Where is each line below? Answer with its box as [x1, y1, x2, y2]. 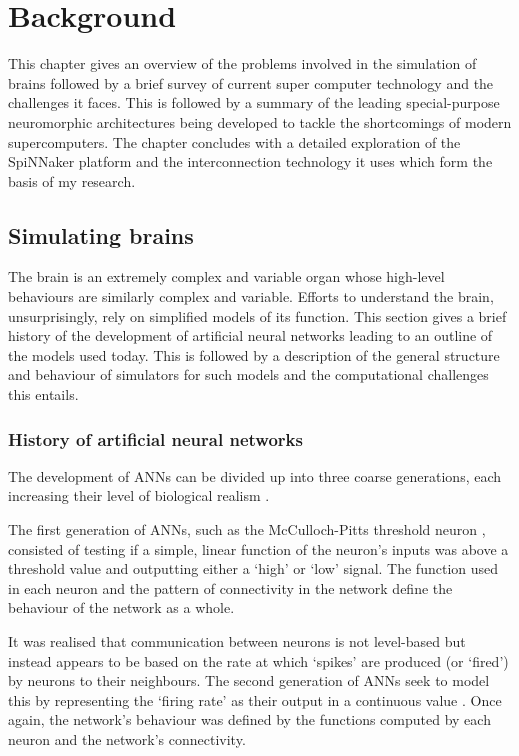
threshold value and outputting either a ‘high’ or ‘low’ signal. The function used [8, 558, 499, 579]
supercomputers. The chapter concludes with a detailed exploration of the [8, 131, 461, 152]
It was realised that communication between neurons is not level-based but [8, 631, 466, 652]
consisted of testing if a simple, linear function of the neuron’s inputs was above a [8, 538, 509, 559]
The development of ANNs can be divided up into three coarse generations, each [8, 465, 502, 486]
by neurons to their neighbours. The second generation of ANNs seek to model [8, 670, 490, 691]
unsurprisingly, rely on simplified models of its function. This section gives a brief [8, 305, 507, 326]
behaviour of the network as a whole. [8, 597, 235, 618]
